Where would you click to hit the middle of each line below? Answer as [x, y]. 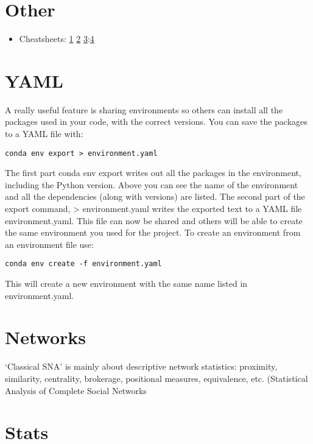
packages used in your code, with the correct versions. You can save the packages [156, 122]
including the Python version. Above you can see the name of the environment [152, 184]
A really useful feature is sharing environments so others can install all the [144, 109]
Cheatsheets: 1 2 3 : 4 [57, 39]
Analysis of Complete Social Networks [76, 390]
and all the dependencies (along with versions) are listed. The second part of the [155, 196]
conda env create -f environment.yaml [83, 264]
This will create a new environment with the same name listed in [126, 284]
